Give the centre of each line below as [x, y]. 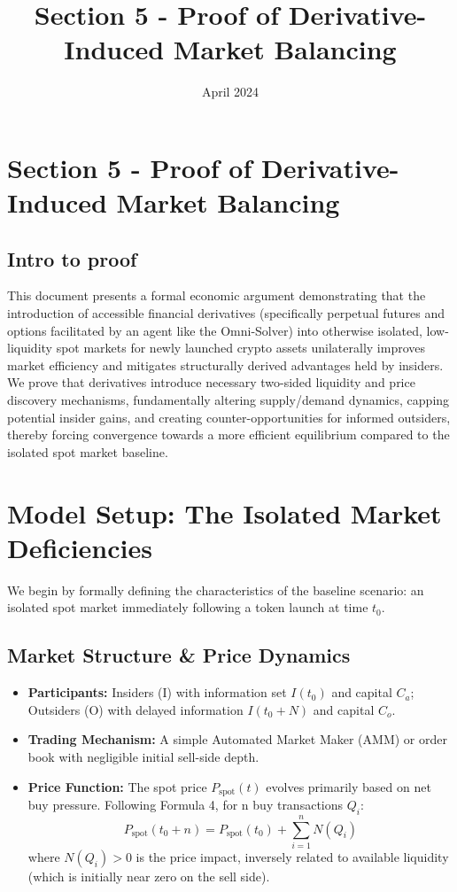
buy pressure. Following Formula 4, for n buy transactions [186, 804]
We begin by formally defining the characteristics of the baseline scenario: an [216, 589]
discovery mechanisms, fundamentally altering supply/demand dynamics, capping [228, 400]
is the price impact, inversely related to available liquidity [292, 856]
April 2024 [230, 92]
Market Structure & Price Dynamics [179, 655]
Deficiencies [80, 547]
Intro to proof [72, 258]
